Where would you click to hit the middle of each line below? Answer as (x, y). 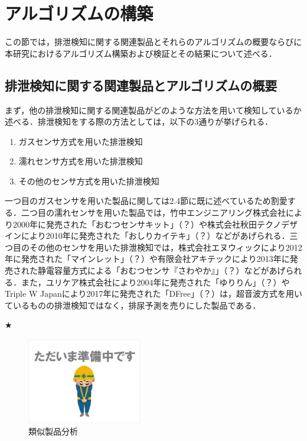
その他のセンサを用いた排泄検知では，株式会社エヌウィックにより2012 (166, 247)
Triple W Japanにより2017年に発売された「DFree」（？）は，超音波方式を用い (154, 294)
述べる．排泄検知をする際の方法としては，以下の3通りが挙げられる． (139, 121)
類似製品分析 (53, 431)
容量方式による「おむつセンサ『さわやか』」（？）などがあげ (170, 270)
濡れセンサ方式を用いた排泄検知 (81, 161)
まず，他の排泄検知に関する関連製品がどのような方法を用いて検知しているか (153, 110)
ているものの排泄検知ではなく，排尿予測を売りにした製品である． (133, 305)
